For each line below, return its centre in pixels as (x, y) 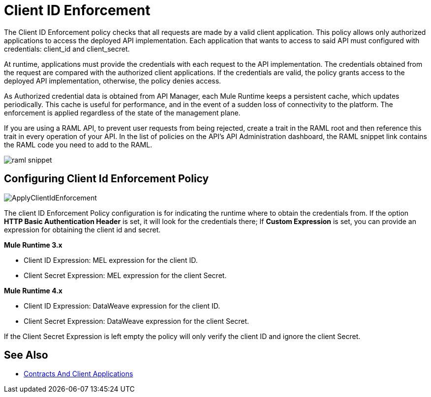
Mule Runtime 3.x (33, 245)
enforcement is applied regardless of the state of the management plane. (122, 113)
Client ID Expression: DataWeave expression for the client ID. (122, 306)
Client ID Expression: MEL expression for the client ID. (111, 260)
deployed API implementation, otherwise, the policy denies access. (113, 81)
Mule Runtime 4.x (33, 290)
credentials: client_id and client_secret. (67, 49)
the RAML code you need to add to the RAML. (78, 144)
